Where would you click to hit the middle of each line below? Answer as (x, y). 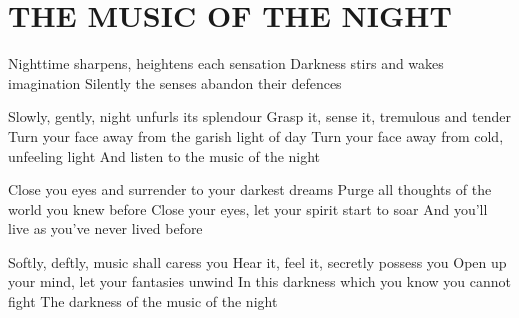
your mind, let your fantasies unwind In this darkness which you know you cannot (259, 281)
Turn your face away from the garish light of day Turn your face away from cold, (256, 135)
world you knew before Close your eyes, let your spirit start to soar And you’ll (248, 208)
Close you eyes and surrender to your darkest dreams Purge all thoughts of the (250, 189)
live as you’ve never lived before (105, 228)
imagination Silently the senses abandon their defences (175, 82)
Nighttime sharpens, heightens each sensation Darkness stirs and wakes (226, 63)
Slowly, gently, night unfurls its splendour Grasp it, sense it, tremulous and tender (259, 116)
